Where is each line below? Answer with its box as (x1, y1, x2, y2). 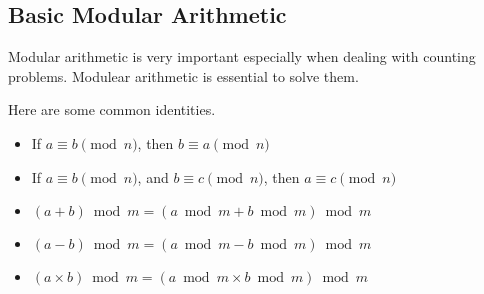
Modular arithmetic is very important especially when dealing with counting (8, 46, 476, 67)
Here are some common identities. (8, 99, 216, 120)
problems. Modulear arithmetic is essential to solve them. (8, 65, 359, 86)
